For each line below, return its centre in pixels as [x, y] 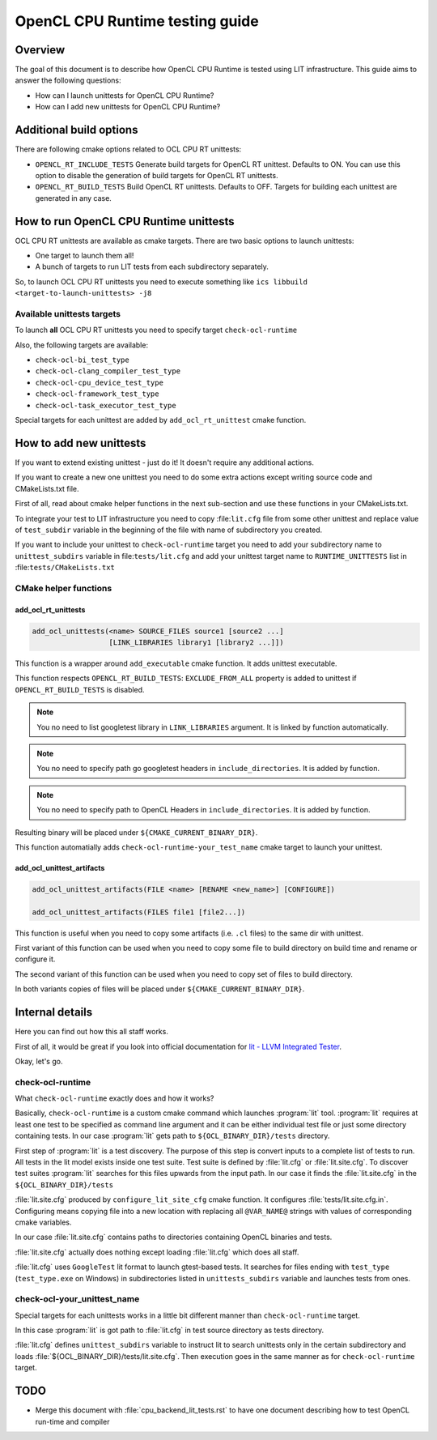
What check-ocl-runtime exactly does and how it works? [115, 1098]
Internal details [54, 1012]
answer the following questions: [68, 80]
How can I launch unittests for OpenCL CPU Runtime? [125, 95]
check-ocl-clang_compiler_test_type [108, 371]
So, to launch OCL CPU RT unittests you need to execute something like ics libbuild [161, 281]
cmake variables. [43, 1222]
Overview [40, 50]
